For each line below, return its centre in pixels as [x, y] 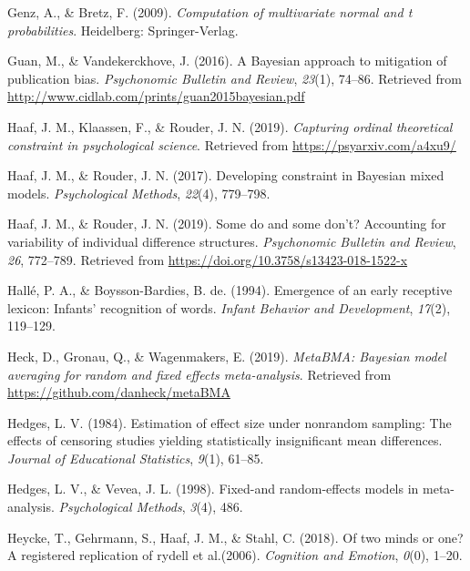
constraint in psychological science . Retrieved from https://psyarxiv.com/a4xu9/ [232, 144]
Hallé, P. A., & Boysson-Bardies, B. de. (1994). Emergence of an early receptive [230, 290]
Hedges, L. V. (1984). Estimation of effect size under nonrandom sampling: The [230, 422]
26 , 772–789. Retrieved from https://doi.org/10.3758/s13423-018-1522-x [208, 259]
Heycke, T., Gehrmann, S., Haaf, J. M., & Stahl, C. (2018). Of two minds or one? [235, 537]
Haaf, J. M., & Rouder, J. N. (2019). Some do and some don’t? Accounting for [227, 224]
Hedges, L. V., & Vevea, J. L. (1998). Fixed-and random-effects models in [213, 489]
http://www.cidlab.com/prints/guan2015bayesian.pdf [156, 96]
